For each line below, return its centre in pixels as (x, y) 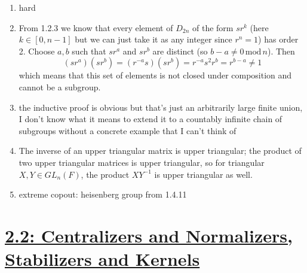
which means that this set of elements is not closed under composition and (155, 75)
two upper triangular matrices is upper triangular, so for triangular (142, 162)
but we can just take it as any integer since (153, 39)
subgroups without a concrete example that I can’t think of (128, 130)
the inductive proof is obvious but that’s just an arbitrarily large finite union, (161, 107)
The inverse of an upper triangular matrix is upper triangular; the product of (160, 151)
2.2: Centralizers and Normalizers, (149, 235)
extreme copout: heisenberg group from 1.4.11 (103, 194)
